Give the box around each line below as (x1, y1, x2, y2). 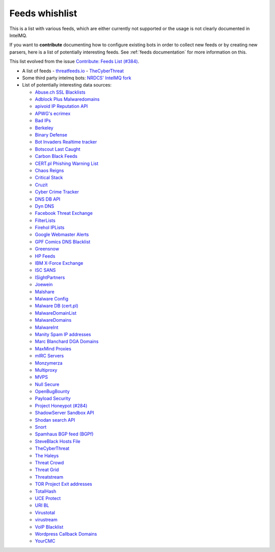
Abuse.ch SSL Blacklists (35, 89, 86, 95)
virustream (35, 517, 58, 523)
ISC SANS (35, 267, 56, 273)
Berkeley (35, 125, 53, 131)
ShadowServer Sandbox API (35, 410, 94, 416)
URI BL (35, 502, 49, 509)
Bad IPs (35, 118, 51, 124)
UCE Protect (35, 495, 61, 501)
